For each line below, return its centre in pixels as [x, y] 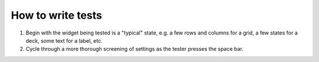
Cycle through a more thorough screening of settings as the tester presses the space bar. [135, 49]
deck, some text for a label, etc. [64, 40]
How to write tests [57, 15]
